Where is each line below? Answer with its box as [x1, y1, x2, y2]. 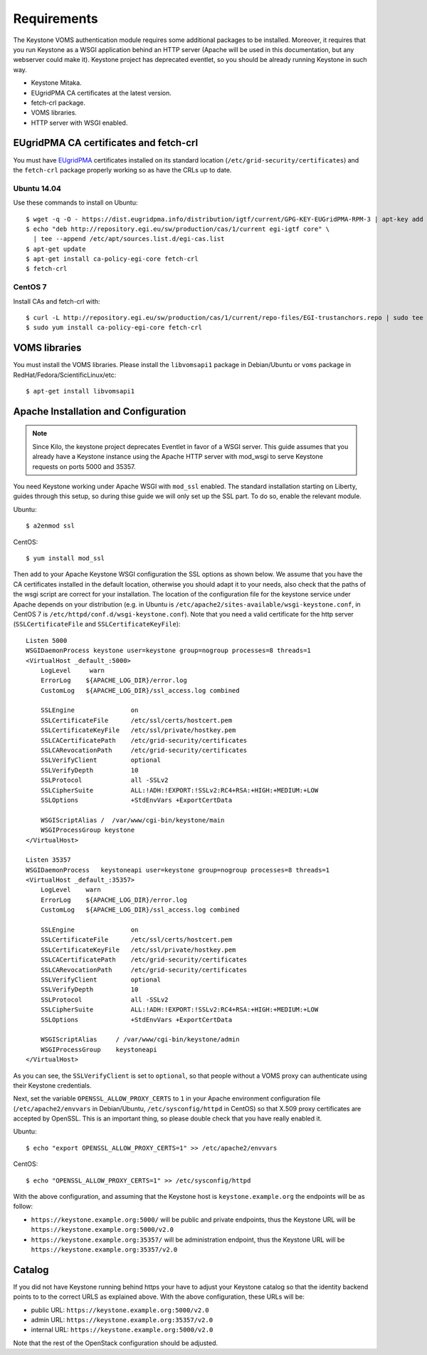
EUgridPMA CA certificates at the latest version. [31, 88, 172, 97]
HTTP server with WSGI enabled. [31, 118, 128, 127]
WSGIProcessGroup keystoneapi [40, 1045, 158, 1053]
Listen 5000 [26, 637, 68, 644]
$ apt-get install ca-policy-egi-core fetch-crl [26, 255, 199, 263]
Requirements [13, 11, 99, 26]
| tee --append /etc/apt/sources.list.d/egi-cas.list [33, 235, 225, 243]
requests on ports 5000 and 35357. [32, 462, 136, 470]
